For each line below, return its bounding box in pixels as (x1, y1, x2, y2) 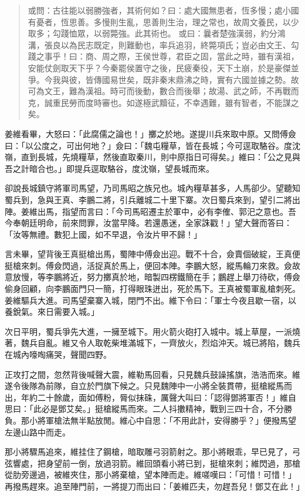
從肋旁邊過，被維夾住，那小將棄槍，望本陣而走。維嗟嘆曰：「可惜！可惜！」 (5, 468, 296, 481)
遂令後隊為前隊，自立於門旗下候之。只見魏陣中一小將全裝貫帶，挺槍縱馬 (5, 380, 284, 392)
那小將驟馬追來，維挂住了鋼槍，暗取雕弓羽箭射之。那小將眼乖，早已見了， (5, 445, 292, 458)
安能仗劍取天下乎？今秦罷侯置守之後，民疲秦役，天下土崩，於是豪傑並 (28, 61, 299, 74)
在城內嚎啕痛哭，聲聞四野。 (5, 348, 111, 361)
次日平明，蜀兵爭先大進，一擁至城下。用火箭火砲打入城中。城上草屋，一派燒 (5, 325, 300, 337)
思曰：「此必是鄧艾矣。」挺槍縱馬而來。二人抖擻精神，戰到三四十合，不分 (5, 402, 284, 415)
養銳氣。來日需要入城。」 (5, 305, 99, 318)
